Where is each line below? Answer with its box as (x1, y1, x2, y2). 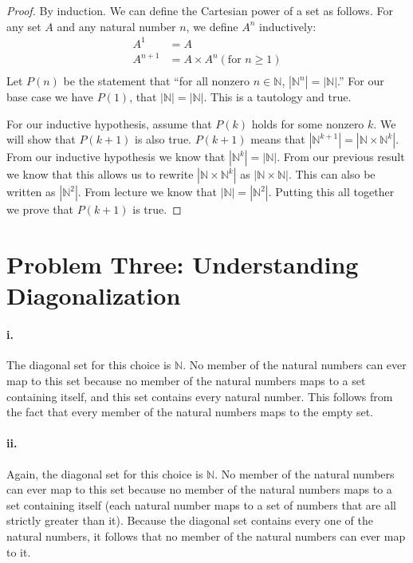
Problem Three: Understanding (6, 248, 359, 281)
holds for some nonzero (251, 115, 364, 132)
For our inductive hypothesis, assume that (6, 115, 212, 132)
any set (6, 18, 41, 34)
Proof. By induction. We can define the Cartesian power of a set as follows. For (6, 2, 393, 18)
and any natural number (57, 18, 176, 34)
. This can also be (288, 166, 376, 183)
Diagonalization (6, 279, 181, 312)
